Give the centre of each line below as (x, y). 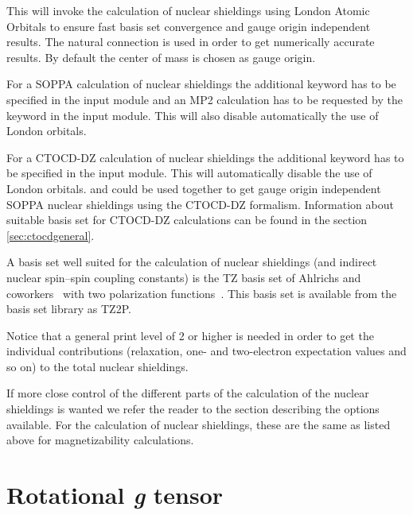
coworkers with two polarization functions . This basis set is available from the (202, 293)
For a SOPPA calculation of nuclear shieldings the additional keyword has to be (201, 84)
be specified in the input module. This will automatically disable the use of (189, 173)
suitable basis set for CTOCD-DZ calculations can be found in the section (187, 220)
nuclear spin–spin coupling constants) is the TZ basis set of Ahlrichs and (184, 277)
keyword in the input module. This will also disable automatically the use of (193, 115)
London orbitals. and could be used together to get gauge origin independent (194, 188)
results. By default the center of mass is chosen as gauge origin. (161, 57)
